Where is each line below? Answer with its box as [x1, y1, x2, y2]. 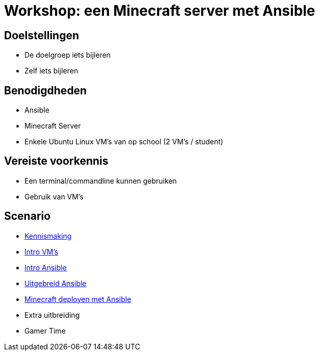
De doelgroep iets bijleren [24, 50, 111, 60]
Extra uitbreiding [24, 310, 80, 319]
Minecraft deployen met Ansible [24, 294, 131, 303]
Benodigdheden [4, 84, 87, 97]
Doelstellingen [4, 29, 79, 42]
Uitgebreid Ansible [24, 278, 87, 288]
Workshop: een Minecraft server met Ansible [4, 2, 315, 19]
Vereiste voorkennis [4, 155, 109, 168]
